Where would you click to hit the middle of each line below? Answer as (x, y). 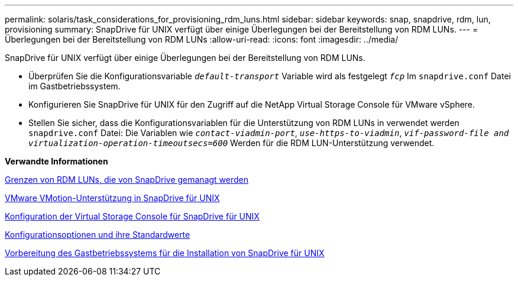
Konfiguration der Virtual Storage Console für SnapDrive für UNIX (132, 216)
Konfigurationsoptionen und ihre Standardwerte (98, 235)
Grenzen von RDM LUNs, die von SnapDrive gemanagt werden (127, 180)
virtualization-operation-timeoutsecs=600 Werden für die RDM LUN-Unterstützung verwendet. (232, 143)
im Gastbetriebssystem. (75, 86)
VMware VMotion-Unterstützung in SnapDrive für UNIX (112, 198)
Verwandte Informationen (56, 161)
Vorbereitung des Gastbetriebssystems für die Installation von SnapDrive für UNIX (165, 253)
